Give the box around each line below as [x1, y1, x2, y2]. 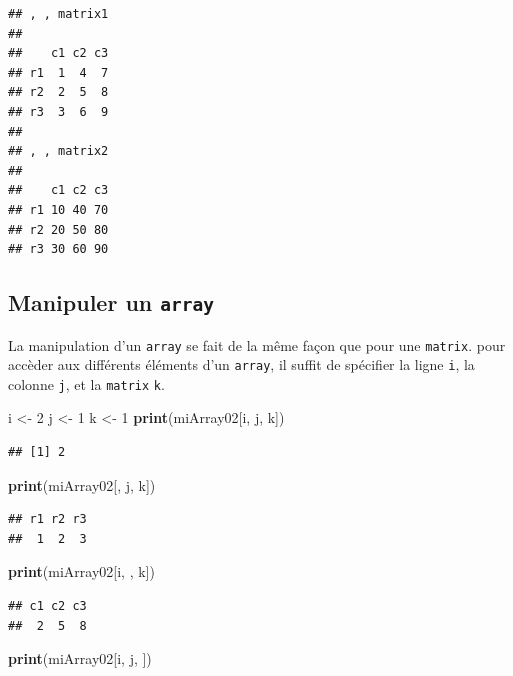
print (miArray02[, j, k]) [8, 474, 156, 495]
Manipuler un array [8, 287, 214, 318]
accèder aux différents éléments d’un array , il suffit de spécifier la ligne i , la [8, 354, 475, 375]
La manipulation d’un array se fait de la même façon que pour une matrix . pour [8, 334, 506, 355]
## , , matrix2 [8, 144, 109, 159]
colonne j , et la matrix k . [8, 373, 165, 394]
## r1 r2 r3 [8, 512, 87, 527]
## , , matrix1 [8, 7, 109, 21]
